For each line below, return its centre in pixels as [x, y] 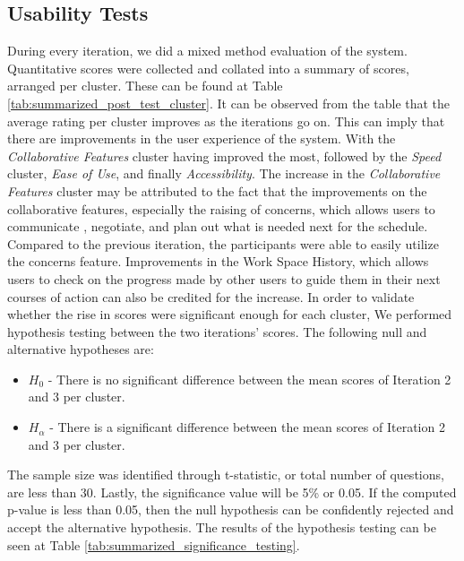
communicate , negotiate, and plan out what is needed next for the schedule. [218, 226]
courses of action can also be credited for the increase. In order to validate [211, 296]
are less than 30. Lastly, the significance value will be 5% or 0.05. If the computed [232, 492]
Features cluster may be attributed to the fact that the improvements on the [217, 190]
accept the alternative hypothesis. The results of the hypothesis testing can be [222, 527]
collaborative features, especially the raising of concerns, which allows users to [221, 208]
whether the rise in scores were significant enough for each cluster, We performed [230, 314]
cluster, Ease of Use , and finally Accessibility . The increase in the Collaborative [224, 173]
